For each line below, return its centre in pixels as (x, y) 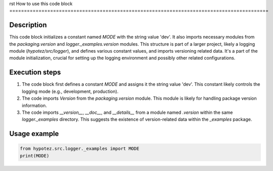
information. (34, 105)
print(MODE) (35, 156)
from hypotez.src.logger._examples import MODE (79, 149)
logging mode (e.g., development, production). (70, 91)
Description (28, 25)
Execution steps (35, 72)
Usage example (34, 134)
